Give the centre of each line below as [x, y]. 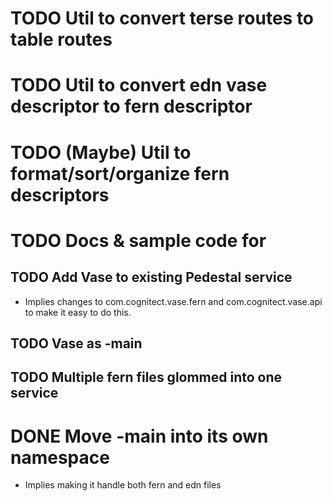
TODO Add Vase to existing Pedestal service [151, 277]
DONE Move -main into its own [139, 436]
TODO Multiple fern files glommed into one [146, 377]
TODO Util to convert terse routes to [162, 18]
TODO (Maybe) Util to [101, 152]
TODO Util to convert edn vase [139, 85]
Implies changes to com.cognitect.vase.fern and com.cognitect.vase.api [173, 301]
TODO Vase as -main [76, 343]
